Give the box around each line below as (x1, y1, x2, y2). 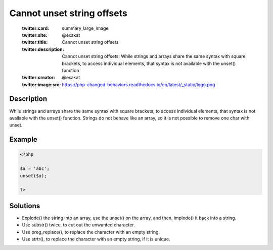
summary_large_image (62, 25, 109, 31)
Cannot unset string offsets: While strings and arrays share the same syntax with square (62, 53, 246, 59)
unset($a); (20, 173, 47, 178)
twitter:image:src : (22, 81, 61, 88)
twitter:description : (22, 46, 64, 52)
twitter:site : (22, 32, 48, 38)
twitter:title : (22, 39, 48, 45)
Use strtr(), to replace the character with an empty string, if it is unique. (22, 236, 170, 242)
